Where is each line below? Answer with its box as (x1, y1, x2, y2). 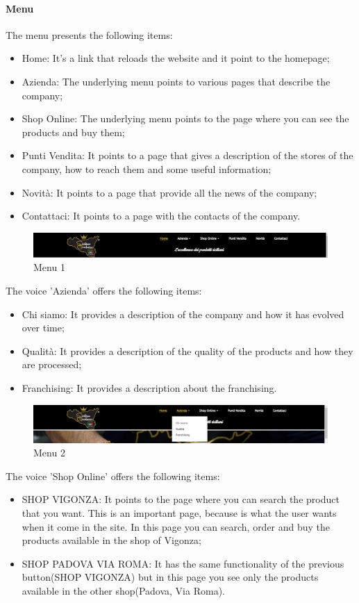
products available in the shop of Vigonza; (22, 533, 201, 547)
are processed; (22, 357, 82, 372)
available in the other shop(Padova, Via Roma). (22, 583, 225, 597)
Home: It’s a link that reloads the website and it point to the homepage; (22, 51, 330, 65)
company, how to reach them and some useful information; (22, 161, 272, 176)
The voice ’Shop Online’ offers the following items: (6, 468, 220, 483)
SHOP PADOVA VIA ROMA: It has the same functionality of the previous (22, 556, 344, 570)
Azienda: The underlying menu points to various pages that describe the (22, 74, 331, 88)
